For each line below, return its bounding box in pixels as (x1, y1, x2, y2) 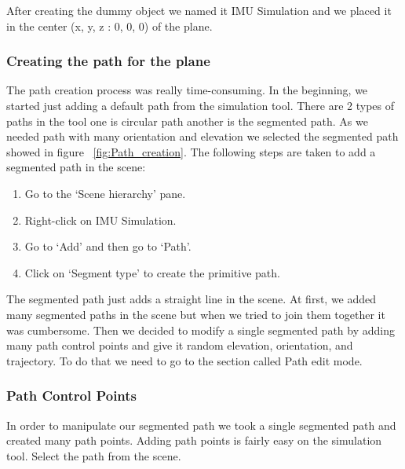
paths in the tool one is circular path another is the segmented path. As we (6, 112, 368, 129)
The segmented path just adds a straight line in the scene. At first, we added (6, 291, 377, 307)
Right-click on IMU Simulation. (24, 211, 177, 228)
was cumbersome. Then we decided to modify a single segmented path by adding (6, 321, 395, 338)
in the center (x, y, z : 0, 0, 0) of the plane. (6, 17, 213, 34)
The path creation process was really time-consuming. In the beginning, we (6, 82, 368, 98)
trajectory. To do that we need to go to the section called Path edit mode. (6, 352, 363, 368)
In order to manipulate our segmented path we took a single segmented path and (6, 416, 396, 433)
